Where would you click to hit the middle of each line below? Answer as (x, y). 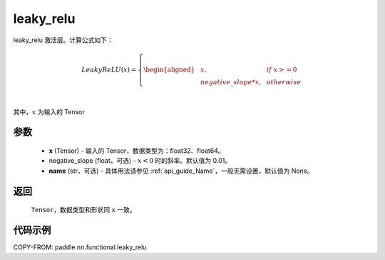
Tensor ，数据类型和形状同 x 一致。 (83, 210)
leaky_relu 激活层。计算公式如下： (63, 40)
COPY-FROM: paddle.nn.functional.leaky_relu (80, 247)
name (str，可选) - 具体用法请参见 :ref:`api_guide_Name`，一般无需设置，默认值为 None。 (181, 171)
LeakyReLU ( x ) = (109, 69)
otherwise (284, 82)
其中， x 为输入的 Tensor (49, 111)
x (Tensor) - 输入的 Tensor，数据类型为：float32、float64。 (137, 151)
